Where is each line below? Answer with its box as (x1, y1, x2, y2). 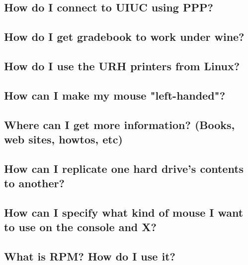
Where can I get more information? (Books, (4, 117, 235, 132)
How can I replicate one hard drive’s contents (4, 160, 244, 176)
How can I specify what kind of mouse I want (4, 204, 244, 220)
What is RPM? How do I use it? (4, 249, 175, 264)
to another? (4, 175, 65, 191)
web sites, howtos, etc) (4, 131, 123, 146)
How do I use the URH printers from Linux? (4, 58, 240, 73)
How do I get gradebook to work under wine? (4, 29, 245, 44)
